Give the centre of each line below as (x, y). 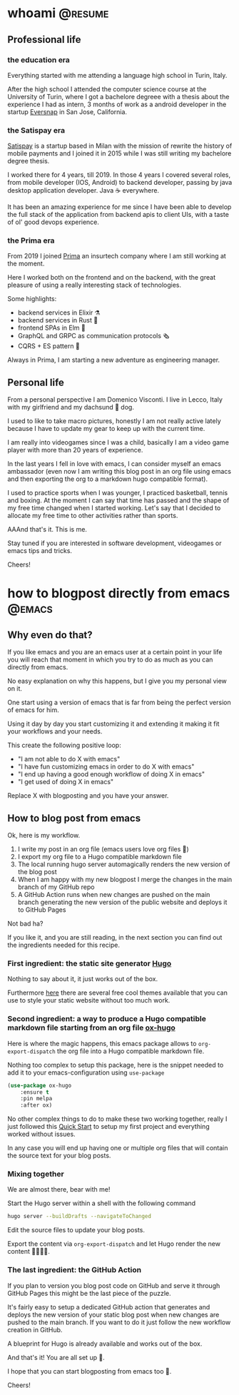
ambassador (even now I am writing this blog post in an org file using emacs (119, 472)
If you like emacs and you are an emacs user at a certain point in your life (115, 652)
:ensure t (35, 1092)
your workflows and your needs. (55, 731)
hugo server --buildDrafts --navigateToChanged (80, 1217)
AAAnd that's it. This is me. (47, 529)
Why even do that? (50, 635)
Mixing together (36, 1174)
